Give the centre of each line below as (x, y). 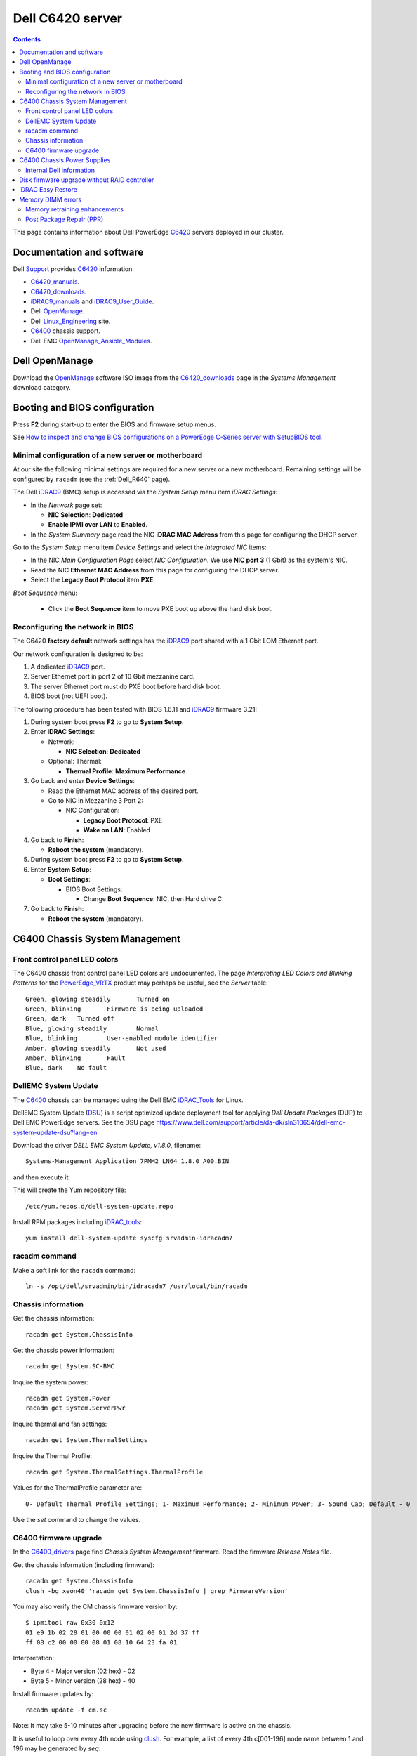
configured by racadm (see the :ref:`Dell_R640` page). (92, 479)
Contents (27, 39)
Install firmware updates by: (53, 1693)
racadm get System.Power (68, 1398)
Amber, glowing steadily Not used (96, 1048)
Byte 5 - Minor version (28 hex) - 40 (83, 1681)
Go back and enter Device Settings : (82, 781)
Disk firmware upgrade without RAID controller (87, 180)
